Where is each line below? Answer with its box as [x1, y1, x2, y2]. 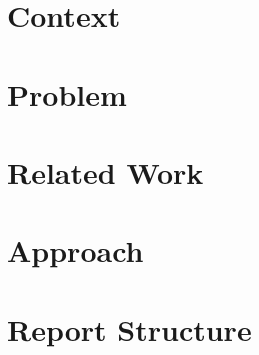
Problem [7, 73, 127, 114]
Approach [7, 230, 144, 271]
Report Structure [7, 308, 252, 349]
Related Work [7, 151, 204, 192]
